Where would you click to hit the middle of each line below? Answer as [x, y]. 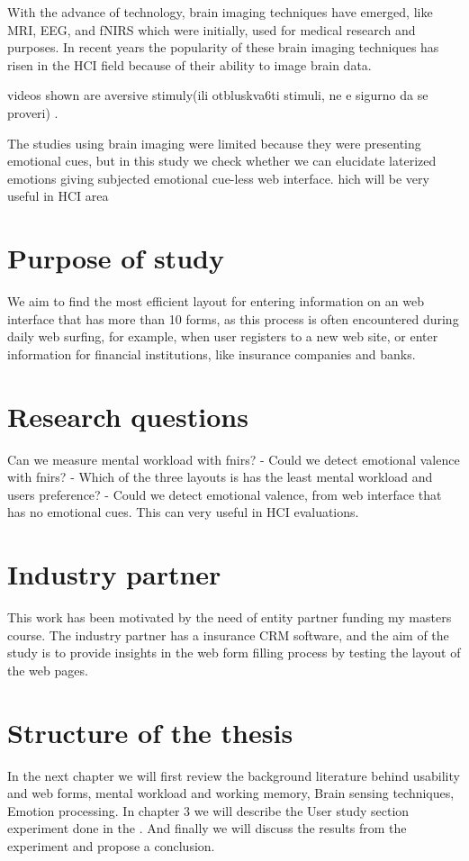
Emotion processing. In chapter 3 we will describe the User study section [208, 810]
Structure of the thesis [150, 732]
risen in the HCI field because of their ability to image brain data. [189, 64]
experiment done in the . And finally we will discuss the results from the [207, 828]
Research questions [128, 416]
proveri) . [33, 112]
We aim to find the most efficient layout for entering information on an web [216, 301]
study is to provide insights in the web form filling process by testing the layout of [234, 653]
